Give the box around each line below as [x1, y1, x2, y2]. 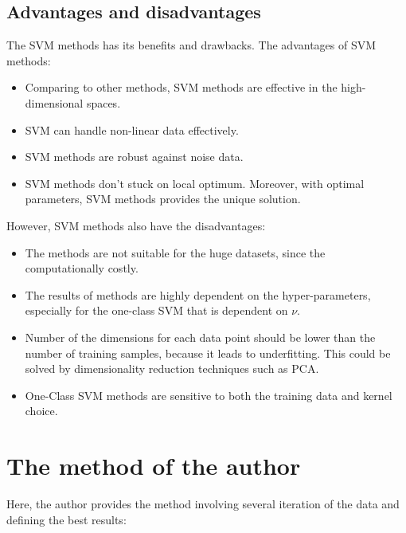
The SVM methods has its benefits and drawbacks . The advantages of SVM [6, 37, 377, 53]
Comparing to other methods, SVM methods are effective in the [25, 79, 338, 96]
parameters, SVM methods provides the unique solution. [25, 190, 301, 207]
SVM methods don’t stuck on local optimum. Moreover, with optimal [25, 174, 365, 191]
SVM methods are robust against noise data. [25, 148, 244, 165]
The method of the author [6, 449, 301, 482]
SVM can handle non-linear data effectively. [25, 121, 239, 138]
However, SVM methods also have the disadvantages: [6, 217, 266, 233]
